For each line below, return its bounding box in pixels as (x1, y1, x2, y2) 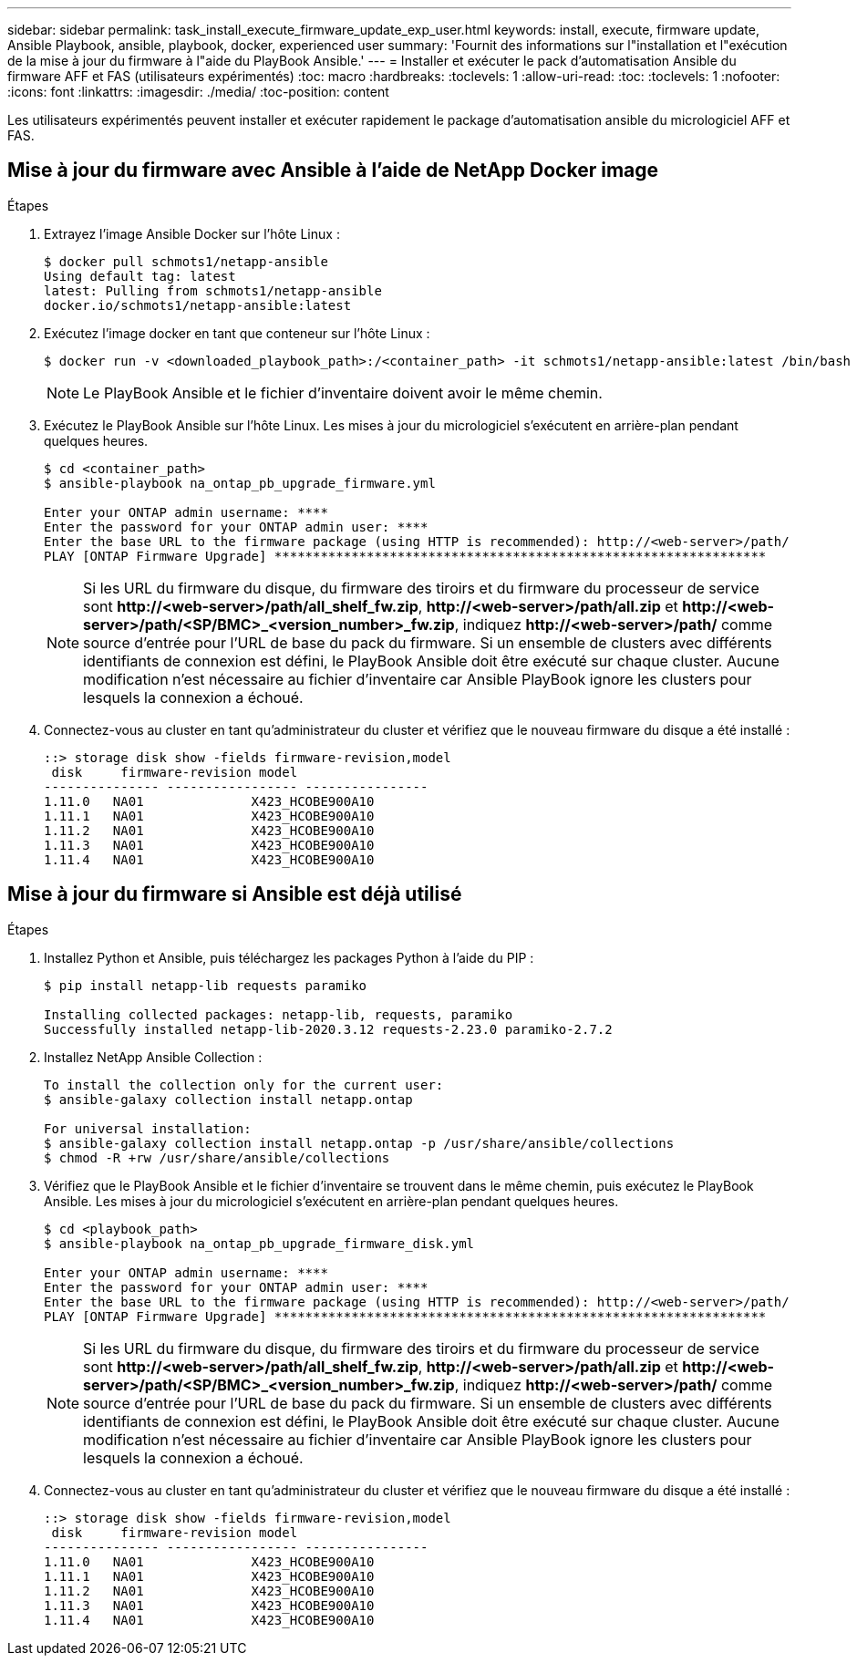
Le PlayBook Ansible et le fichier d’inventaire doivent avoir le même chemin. (83, 383, 603, 402)
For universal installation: (44, 1121, 252, 1136)
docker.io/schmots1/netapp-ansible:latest (44, 297, 352, 313)
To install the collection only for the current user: (44, 1077, 444, 1092)
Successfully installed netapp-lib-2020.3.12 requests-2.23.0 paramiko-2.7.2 (44, 1021, 613, 1037)
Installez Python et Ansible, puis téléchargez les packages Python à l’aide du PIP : (44, 949, 534, 966)
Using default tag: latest (44, 268, 236, 284)
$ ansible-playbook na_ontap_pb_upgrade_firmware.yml (44, 475, 436, 491)
